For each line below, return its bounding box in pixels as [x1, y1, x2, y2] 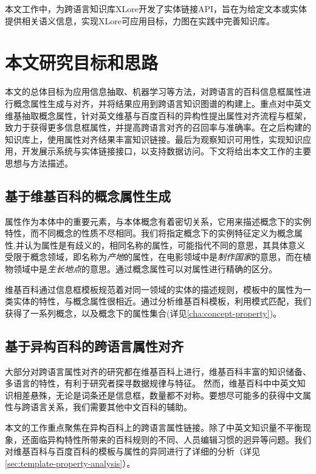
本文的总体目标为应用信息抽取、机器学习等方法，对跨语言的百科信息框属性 [5, 85, 303, 98]
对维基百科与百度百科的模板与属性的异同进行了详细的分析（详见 [5, 445, 260, 458]
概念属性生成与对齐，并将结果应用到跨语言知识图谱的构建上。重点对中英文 [13, 97, 311, 109]
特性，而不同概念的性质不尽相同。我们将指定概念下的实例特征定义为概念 [5, 227, 294, 239]
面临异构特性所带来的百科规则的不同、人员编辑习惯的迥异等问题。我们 [30, 433, 311, 445]
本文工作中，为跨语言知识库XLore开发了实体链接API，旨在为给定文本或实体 [5, 2, 307, 15]
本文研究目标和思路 [5, 50, 159, 75]
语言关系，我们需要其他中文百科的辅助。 [30, 400, 192, 413]
